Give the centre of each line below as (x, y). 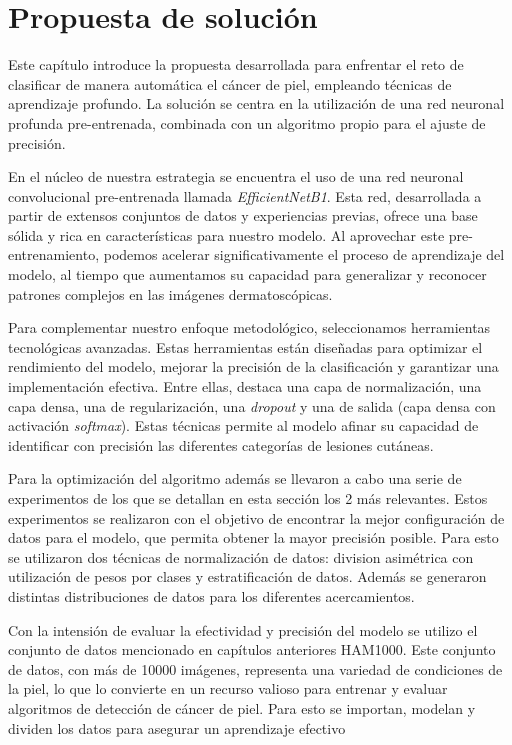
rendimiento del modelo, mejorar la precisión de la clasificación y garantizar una (253, 366)
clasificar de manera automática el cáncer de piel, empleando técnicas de (230, 83)
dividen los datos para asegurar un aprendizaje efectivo (177, 727)
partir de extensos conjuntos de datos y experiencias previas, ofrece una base (243, 215)
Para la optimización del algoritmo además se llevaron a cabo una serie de (235, 478)
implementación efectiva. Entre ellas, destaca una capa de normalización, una (245, 386)
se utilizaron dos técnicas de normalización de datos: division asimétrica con (241, 556)
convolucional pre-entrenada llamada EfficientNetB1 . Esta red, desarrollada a (245, 195)
